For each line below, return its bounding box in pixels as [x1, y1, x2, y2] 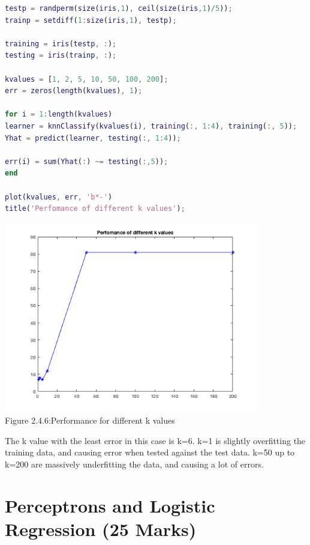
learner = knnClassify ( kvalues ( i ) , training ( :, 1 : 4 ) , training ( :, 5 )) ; [5, 121, 297, 130]
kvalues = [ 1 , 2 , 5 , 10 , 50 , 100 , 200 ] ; [5, 75, 168, 84]
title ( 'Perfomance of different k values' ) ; [5, 204, 185, 213]
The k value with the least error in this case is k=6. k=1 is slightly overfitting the [5, 434, 306, 446]
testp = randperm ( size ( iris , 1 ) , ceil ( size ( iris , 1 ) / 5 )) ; [5, 4, 233, 13]
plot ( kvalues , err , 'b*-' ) [5, 192, 113, 201]
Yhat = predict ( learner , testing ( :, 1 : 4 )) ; [5, 133, 181, 142]
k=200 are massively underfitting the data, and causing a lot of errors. [5, 458, 264, 470]
